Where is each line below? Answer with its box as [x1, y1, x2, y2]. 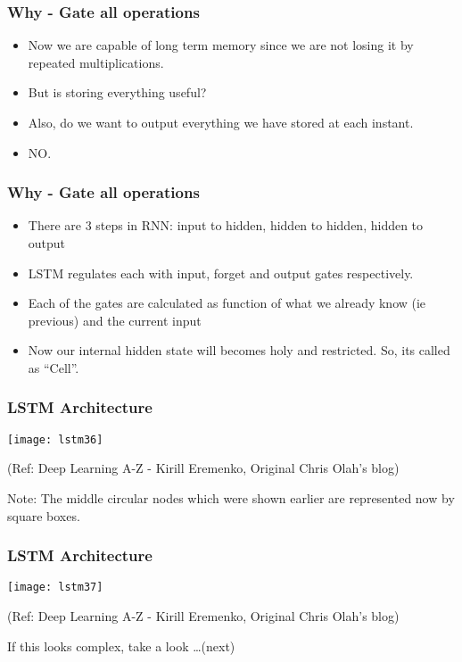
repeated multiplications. [28, 53, 164, 71]
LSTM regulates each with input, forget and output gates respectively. [28, 263, 414, 282]
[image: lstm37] [7, 581, 103, 594]
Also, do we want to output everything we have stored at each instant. [28, 113, 414, 131]
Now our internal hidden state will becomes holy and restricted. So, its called [28, 341, 450, 360]
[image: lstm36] [7, 433, 103, 446]
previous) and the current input [28, 310, 202, 329]
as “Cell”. [28, 358, 79, 377]
